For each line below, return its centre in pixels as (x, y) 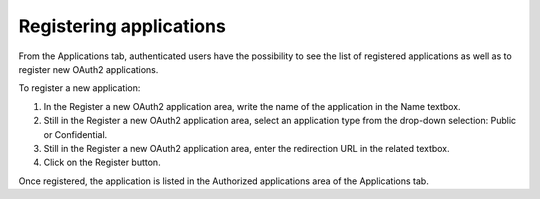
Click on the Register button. (102, 162)
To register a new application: (79, 88)
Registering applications (122, 26)
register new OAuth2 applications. (88, 69)
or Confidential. (75, 134)
